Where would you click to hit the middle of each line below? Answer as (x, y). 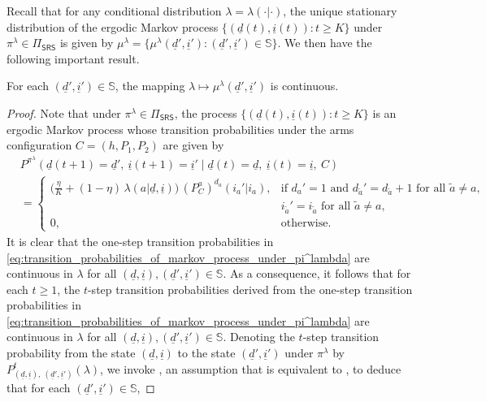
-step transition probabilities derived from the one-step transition (250, 289)
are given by (193, 145)
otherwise (304, 223)
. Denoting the (259, 337)
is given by (87, 43)
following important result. (73, 58)
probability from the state (71, 353)
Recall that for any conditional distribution (114, 11)
